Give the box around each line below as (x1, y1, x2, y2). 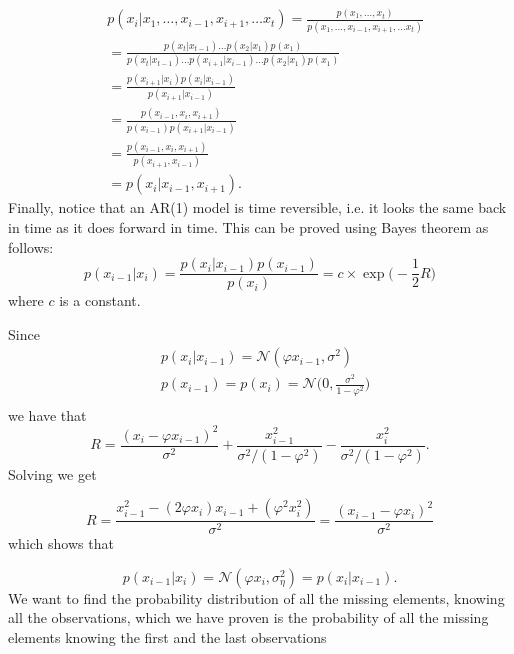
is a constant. (59, 290, 141, 311)
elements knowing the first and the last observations (8, 627, 327, 648)
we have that (8, 404, 87, 425)
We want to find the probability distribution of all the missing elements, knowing (8, 587, 505, 608)
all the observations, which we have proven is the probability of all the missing (8, 607, 489, 628)
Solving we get (8, 463, 97, 484)
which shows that (8, 533, 114, 554)
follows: (8, 236, 54, 257)
